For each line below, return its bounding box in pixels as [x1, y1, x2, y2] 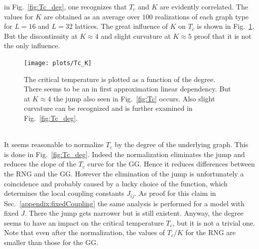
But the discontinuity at [4, 30, 78, 41]
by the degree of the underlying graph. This [115, 139, 249, 150]
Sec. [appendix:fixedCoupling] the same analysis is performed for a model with [4, 198, 245, 208]
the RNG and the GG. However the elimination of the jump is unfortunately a [4, 168, 244, 178]
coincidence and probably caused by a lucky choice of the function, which [4, 178, 228, 188]
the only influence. [4, 40, 60, 51]
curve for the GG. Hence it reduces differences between [87, 159, 255, 169]
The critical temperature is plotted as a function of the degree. [24, 74, 216, 84]
